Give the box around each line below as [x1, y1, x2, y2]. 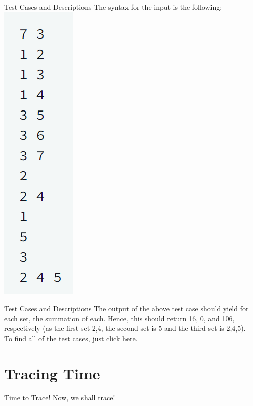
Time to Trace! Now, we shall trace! [4, 392, 115, 402]
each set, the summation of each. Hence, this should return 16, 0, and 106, [4, 313, 235, 323]
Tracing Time [4, 362, 100, 383]
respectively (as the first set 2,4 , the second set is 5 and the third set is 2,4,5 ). [4, 323, 246, 334]
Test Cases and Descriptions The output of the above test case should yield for [4, 303, 249, 314]
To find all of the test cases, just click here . [4, 333, 138, 343]
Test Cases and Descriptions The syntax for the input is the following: [4, 2, 222, 12]
